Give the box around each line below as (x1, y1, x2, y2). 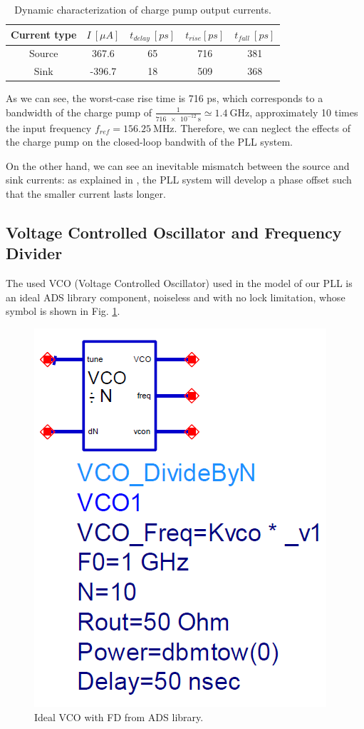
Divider (6, 242, 63, 264)
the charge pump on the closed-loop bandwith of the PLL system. (6, 134, 293, 149)
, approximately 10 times (249, 104, 358, 119)
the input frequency (6, 120, 92, 135)
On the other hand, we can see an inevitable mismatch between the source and (6, 158, 350, 173)
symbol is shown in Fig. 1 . (6, 303, 120, 318)
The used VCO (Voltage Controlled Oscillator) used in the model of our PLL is (6, 276, 353, 291)
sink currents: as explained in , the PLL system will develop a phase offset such (6, 172, 352, 187)
